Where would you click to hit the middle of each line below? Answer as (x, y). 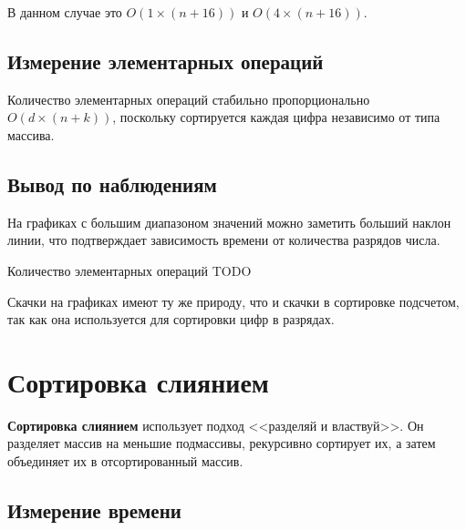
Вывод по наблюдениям (112, 183)
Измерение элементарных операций (166, 61)
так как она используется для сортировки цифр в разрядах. (171, 319)
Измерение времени (94, 510)
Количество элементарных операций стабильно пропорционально (189, 99)
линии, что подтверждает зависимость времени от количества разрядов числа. (224, 240)
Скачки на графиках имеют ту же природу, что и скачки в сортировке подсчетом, (233, 301)
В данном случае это (65, 12)
